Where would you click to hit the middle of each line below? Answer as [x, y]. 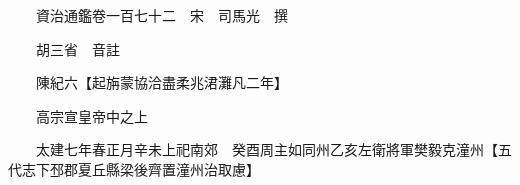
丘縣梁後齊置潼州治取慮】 [175, 168]
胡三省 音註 [77, 48]
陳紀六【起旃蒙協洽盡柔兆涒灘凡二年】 [161, 82]
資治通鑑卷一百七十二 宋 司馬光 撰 [161, 15]
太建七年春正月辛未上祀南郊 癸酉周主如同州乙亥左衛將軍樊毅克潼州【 [266, 149]
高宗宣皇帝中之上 [91, 115]
